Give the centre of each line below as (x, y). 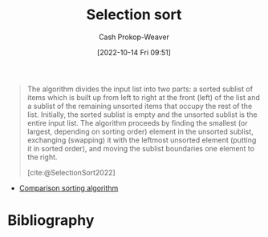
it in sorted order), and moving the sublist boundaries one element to (140, 148)
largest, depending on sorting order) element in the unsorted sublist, (140, 131)
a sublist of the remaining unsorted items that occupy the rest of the (140, 106)
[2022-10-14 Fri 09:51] (134, 52)
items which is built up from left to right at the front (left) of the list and (143, 97)
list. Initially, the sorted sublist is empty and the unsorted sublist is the (142, 114)
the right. (42, 157)
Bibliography (51, 221)
